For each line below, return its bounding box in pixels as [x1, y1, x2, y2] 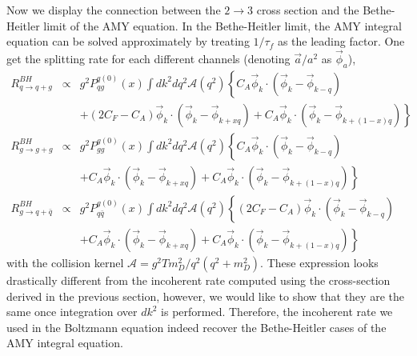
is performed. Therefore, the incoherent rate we [161, 303, 393, 320]
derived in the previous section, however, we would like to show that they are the [6, 287, 404, 304]
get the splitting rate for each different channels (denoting [6, 50, 291, 66]
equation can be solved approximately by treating [6, 33, 250, 50]
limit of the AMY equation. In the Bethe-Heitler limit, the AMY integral [43, 17, 402, 34]
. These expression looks [260, 254, 379, 270]
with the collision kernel [6, 254, 124, 270]
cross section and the [256, 2, 359, 18]
